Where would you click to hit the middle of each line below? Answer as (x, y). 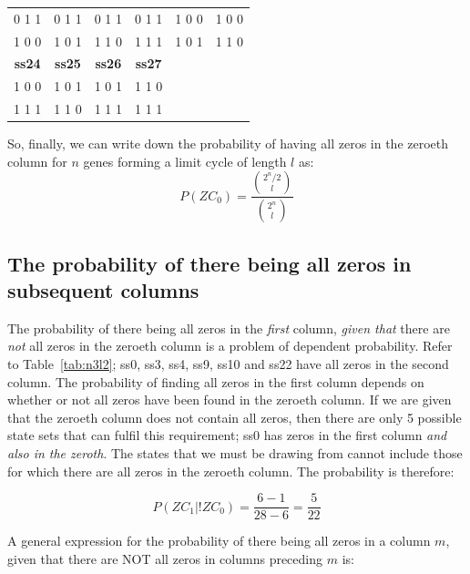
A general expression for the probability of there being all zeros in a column (219, 541)
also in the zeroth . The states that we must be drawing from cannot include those (235, 453)
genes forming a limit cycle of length (185, 161)
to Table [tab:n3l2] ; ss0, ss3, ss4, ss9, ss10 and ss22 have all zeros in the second (228, 364)
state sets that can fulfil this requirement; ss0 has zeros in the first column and (227, 435)
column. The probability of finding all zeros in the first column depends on (216, 381)
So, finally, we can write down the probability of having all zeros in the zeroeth (228, 143)
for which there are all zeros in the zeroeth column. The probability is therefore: (231, 471)
